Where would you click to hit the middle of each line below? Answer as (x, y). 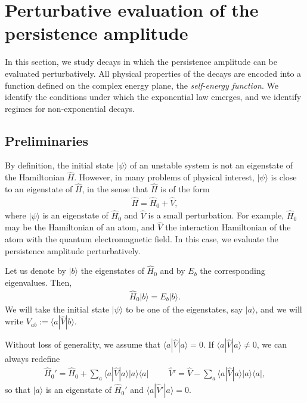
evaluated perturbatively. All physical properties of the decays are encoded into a (153, 73)
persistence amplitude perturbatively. (73, 250)
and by (173, 271)
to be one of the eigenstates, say (184, 309)
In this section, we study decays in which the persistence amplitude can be (141, 62)
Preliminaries (47, 140)
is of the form (185, 189)
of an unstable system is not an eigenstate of (212, 165)
